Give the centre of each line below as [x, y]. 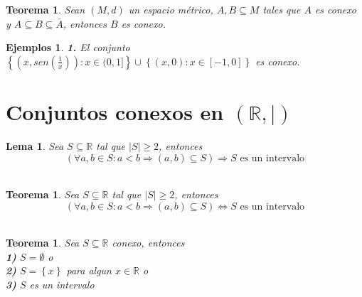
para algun [89, 270]
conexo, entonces [148, 243]
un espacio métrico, [171, 9]
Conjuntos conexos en [115, 111]
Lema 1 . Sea [35, 145]
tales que [282, 9]
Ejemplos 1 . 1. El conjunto [68, 47]
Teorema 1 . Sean [46, 9]
